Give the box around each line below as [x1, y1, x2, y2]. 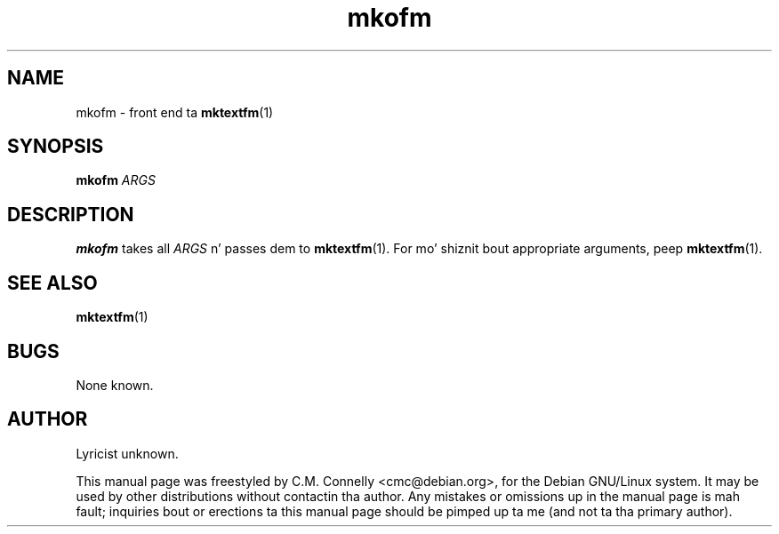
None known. [76, 377, 154, 393]
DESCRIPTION [7, 203, 134, 226]
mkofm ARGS [76, 172, 156, 188]
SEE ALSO [7, 271, 98, 294]
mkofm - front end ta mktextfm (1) [76, 104, 274, 120]
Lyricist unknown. [76, 445, 179, 461]
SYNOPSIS [7, 135, 104, 158]
